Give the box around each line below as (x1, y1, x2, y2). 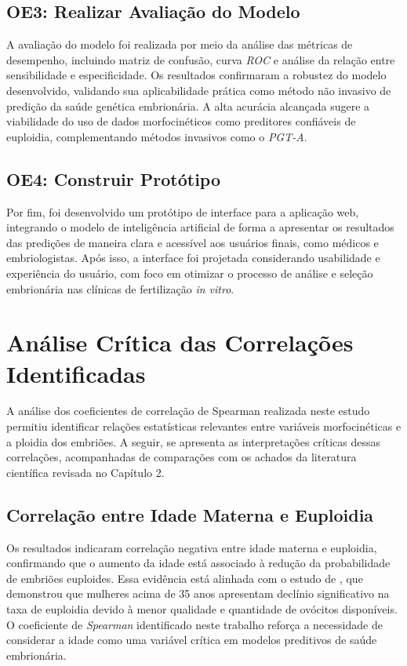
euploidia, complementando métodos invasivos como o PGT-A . (6, 128, 307, 144)
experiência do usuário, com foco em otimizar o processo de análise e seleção (6, 264, 373, 281)
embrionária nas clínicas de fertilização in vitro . (6, 280, 234, 297)
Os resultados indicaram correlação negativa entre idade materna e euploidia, (6, 539, 377, 555)
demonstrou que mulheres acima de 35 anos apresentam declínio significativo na (6, 585, 390, 602)
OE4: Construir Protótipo (6, 166, 221, 191)
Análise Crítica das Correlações (6, 326, 354, 358)
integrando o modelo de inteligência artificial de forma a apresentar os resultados (6, 219, 394, 235)
